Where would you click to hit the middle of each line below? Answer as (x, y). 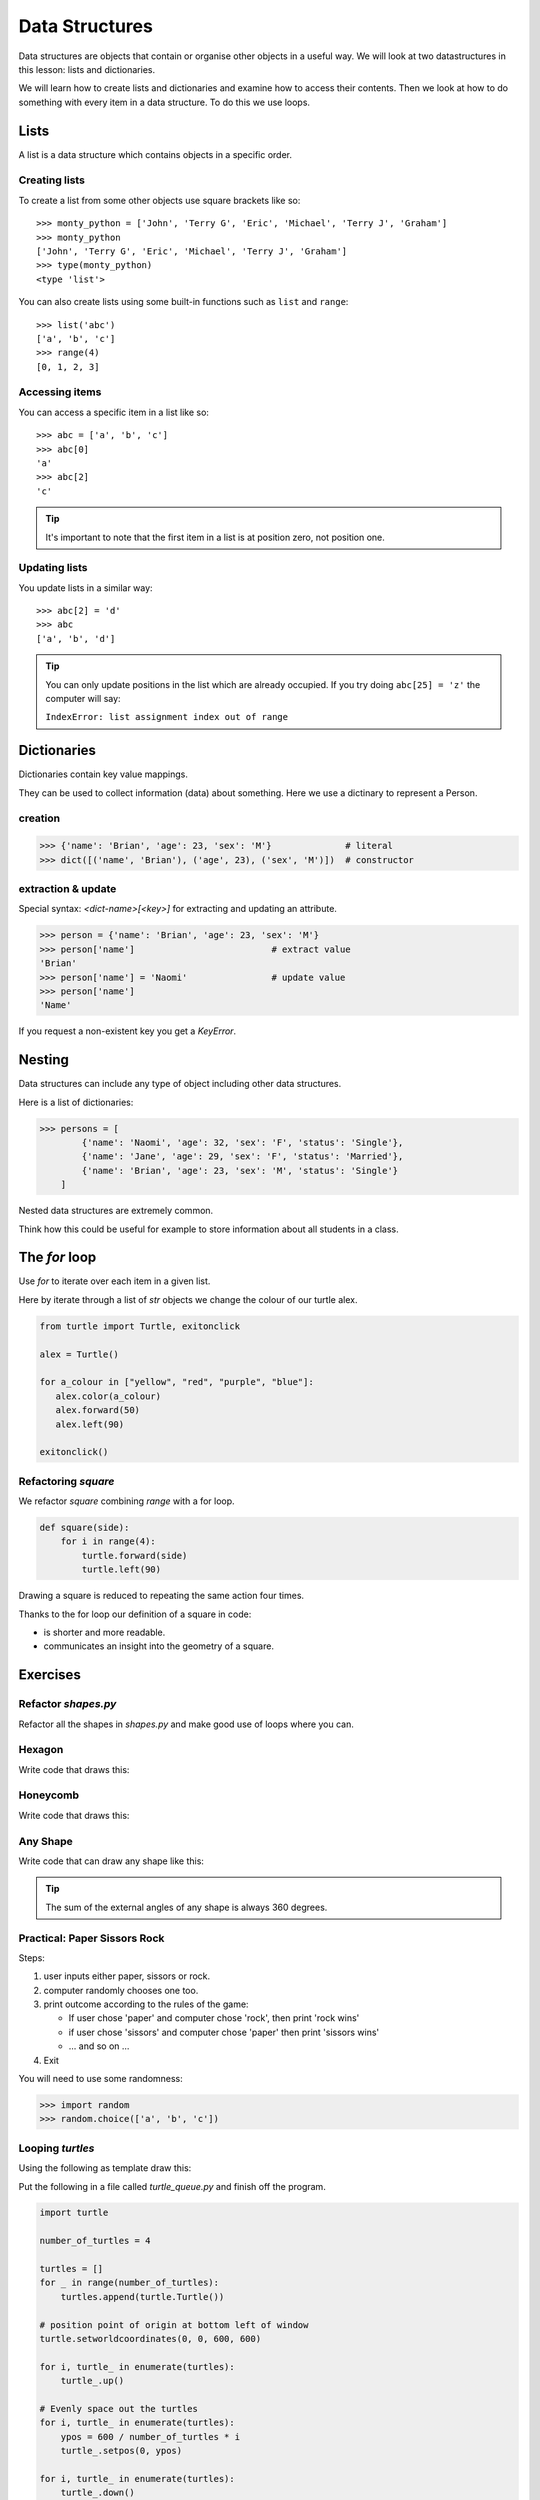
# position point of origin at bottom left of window (174, 2324)
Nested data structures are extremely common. (116, 1211)
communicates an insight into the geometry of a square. (159, 1646)
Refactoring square (66, 1481)
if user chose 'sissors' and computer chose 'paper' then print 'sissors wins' (224, 2032)
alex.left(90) (90, 1424)
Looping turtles (56, 2148)
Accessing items (60, 392)
